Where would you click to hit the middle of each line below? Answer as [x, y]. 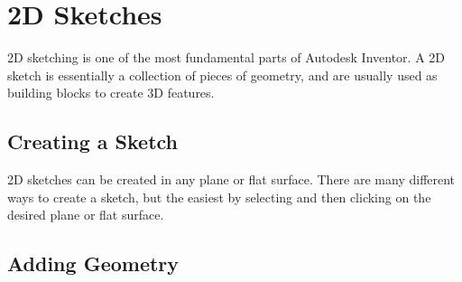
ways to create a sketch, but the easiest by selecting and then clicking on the [219, 197]
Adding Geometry [93, 263]
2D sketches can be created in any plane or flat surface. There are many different [231, 179]
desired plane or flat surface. [86, 215]
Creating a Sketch [93, 141]
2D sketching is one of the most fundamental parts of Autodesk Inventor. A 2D [226, 57]
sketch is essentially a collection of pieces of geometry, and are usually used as [222, 75]
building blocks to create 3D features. [111, 93]
